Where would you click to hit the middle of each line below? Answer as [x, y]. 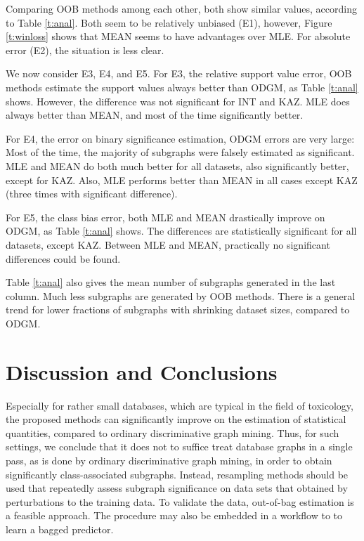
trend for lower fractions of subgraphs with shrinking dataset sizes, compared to [178, 309]
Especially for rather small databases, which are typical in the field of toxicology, [180, 405]
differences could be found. [63, 258]
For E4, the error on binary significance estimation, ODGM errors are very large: [180, 138]
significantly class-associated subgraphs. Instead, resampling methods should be [177, 474]
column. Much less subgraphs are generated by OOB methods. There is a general [181, 295]
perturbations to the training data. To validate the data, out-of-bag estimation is [180, 501]
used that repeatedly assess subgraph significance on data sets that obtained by [177, 488]
